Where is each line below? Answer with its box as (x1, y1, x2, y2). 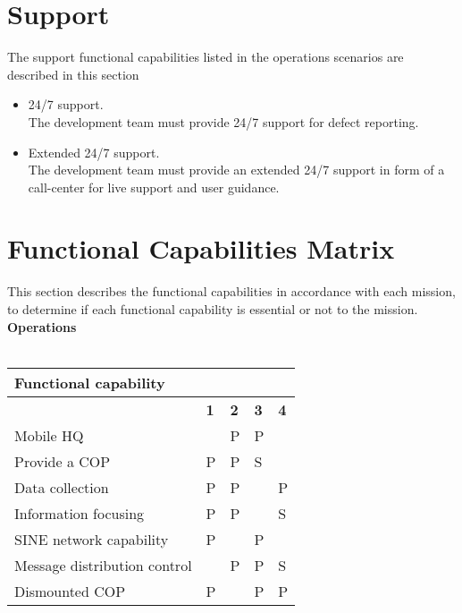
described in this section (7, 64, 139, 83)
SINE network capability (14, 528, 169, 549)
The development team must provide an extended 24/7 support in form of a (28, 160, 445, 179)
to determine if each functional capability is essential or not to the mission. (7, 300, 418, 318)
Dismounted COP (14, 580, 126, 601)
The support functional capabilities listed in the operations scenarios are (7, 47, 404, 66)
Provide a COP (14, 450, 111, 472)
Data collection (14, 476, 109, 498)
